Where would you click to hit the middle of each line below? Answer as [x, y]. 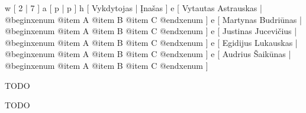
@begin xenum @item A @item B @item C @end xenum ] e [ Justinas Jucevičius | [151, 31]
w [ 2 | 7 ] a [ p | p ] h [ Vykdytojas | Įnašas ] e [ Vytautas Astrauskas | [133, 8]
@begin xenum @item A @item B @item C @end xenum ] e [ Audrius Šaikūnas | [148, 54]
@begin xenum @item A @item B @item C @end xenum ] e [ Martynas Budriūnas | [153, 19]
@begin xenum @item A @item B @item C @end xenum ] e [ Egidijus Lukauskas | [151, 42]
